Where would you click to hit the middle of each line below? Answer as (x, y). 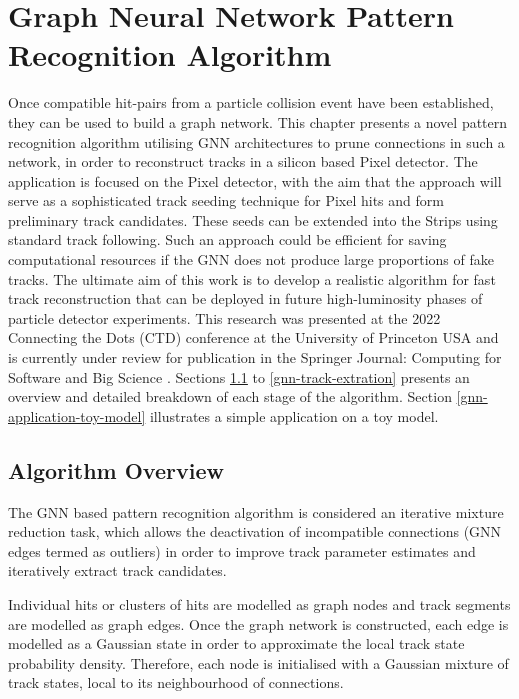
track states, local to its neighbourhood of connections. (176, 682)
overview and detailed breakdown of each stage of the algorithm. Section (230, 396)
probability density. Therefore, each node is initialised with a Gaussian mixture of (258, 662)
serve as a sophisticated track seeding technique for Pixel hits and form (226, 200)
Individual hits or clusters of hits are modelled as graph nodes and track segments (259, 603)
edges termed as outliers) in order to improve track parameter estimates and (242, 550)
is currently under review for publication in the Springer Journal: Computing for (255, 357)
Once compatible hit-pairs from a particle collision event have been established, (251, 102)
